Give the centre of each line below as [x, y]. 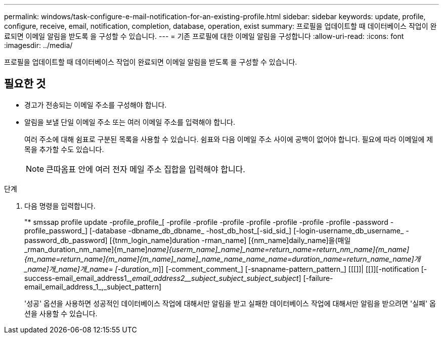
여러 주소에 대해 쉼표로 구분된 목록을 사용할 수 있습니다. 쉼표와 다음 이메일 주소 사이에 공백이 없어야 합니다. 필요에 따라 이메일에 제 [229, 139]
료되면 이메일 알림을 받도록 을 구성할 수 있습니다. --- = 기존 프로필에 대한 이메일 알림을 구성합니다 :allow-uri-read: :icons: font [204, 36]
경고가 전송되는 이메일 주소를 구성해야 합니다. [96, 105]
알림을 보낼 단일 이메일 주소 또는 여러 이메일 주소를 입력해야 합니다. [130, 122]
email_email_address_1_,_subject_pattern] [93, 286]
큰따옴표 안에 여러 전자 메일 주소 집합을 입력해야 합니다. [146, 169]
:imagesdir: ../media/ [38, 45]
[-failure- [318, 278]
